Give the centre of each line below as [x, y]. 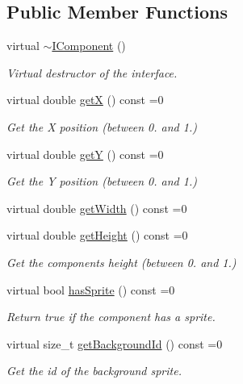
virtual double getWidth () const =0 [97, 208]
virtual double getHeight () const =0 [97, 235]
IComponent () [89, 46]
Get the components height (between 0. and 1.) [121, 262]
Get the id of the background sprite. [94, 371]
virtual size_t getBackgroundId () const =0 [115, 343]
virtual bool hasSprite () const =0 [91, 289]
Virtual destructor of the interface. [92, 72]
